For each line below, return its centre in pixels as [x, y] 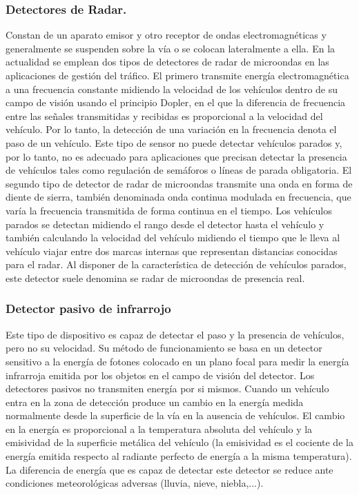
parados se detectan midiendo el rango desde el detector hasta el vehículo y [165, 224]
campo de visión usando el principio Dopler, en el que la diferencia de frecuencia [176, 102]
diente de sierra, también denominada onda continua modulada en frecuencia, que [178, 197]
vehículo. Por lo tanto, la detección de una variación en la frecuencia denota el [171, 129]
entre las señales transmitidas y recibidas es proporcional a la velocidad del [164, 115]
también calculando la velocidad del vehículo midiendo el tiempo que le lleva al [173, 238]
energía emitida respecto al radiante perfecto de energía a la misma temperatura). [179, 456]
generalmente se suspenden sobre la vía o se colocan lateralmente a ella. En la [171, 48]
